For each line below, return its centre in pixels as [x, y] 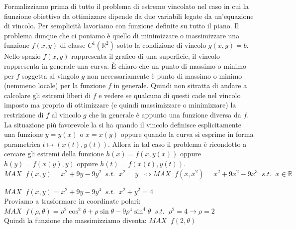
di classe [73, 45]
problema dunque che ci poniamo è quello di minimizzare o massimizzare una [122, 35]
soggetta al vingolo [50, 75]
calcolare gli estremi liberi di [48, 95]
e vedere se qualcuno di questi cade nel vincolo [170, 95]
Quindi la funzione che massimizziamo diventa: [75, 220]
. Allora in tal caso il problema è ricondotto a [177, 144]
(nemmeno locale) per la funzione [55, 85]
